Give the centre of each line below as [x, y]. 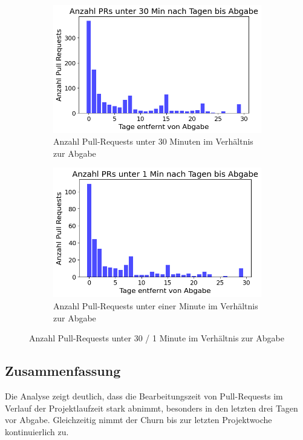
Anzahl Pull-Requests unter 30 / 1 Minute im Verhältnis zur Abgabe [157, 338]
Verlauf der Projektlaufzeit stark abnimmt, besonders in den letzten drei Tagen [151, 408]
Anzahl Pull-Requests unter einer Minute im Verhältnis [156, 306]
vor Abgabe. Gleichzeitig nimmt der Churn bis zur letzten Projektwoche [138, 420]
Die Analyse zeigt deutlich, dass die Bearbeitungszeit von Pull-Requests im [144, 396]
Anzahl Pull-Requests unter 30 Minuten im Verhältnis [153, 141]
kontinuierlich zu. [37, 431]
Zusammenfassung [63, 371]
